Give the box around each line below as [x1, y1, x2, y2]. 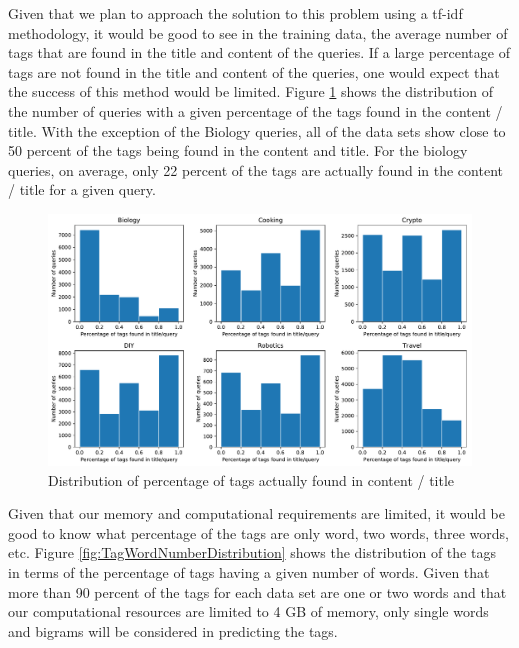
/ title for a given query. [8, 179, 156, 200]
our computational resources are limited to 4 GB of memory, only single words [8, 601, 489, 622]
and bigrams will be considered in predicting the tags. [8, 620, 338, 641]
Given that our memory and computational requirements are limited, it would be [8, 503, 505, 524]
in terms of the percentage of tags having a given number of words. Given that [8, 562, 490, 583]
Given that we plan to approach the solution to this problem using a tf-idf [8, 3, 463, 23]
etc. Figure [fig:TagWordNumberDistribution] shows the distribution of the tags [8, 542, 496, 563]
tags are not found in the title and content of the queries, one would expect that [8, 61, 500, 82]
